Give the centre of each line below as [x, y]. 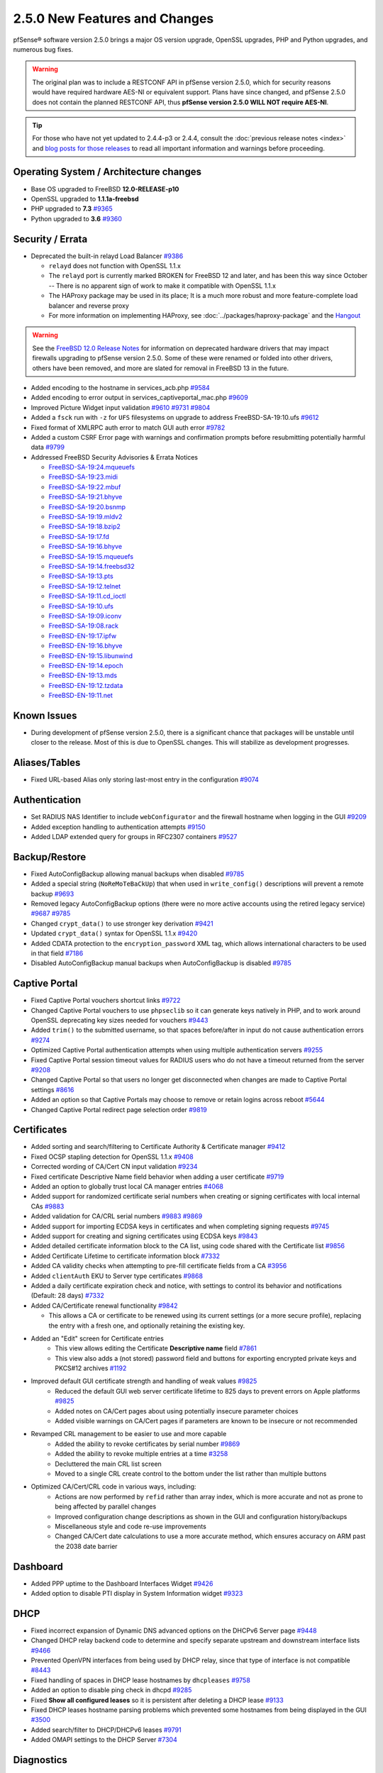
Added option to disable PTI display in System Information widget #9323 [137, 1594]
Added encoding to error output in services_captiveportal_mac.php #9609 [139, 398]
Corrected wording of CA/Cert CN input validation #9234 [114, 1167]
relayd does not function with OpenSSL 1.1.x [115, 266]
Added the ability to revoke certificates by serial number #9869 [148, 1444]
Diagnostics [40, 1760]
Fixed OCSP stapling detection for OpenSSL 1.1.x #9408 [112, 1157]
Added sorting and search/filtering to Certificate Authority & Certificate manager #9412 [158, 1147]
